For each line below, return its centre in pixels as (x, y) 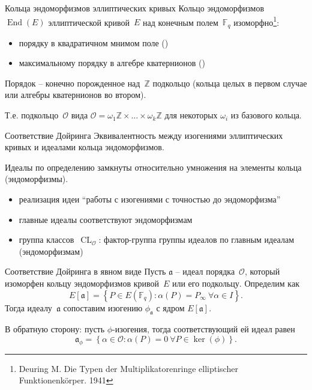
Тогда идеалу (28, 307)
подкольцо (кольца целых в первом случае (230, 83)
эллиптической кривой (89, 22)
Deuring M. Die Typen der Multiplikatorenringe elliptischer (128, 368)
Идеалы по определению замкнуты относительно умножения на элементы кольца (153, 167)
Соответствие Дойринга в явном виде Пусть (85, 271)
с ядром (170, 307)
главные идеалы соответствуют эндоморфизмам (106, 219)
